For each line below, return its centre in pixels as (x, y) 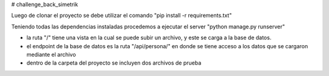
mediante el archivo (51, 54)
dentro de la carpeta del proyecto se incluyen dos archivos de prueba (114, 63)
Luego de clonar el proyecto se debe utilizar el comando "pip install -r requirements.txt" (122, 16)
